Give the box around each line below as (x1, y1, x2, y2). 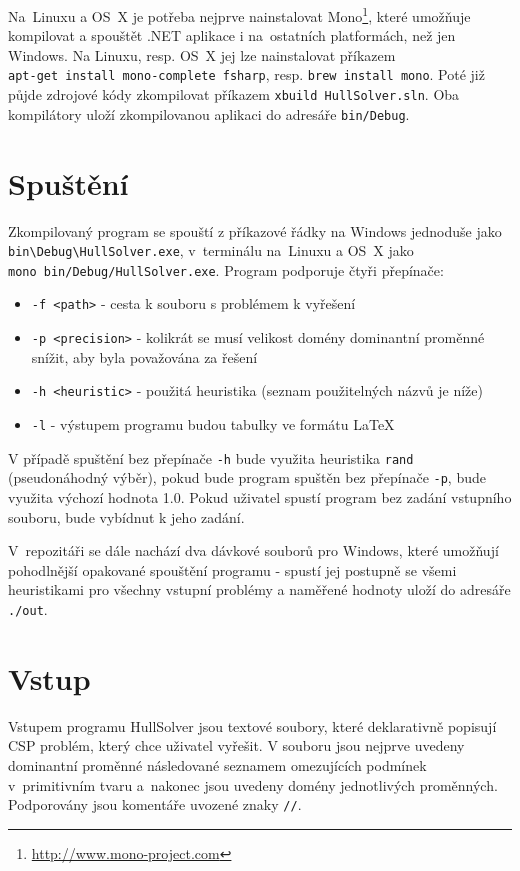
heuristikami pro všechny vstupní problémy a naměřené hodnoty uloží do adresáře (8, 579, 511, 600)
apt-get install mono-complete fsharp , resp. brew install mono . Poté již (8, 64, 485, 85)
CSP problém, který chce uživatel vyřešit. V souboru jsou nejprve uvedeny (8, 735, 465, 756)
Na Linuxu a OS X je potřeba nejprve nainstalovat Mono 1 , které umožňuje (8, 3, 471, 26)
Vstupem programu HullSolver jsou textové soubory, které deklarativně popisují (8, 715, 497, 736)
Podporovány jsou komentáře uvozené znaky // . (8, 794, 302, 815)
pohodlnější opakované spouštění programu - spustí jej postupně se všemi (8, 559, 457, 580)
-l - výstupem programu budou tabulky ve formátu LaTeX (31, 414, 395, 434)
